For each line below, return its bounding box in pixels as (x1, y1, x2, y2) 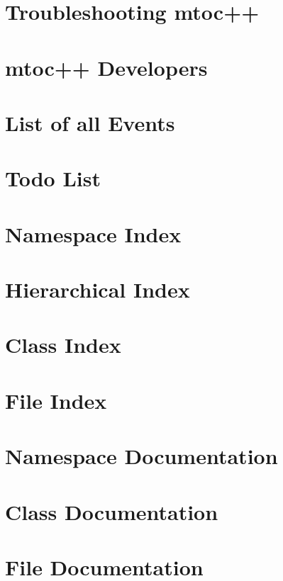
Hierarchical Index (5, 275, 190, 304)
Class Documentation (5, 497, 218, 526)
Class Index (5, 330, 121, 359)
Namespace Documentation (5, 441, 278, 470)
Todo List (5, 164, 101, 193)
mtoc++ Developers (5, 52, 208, 81)
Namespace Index (5, 219, 182, 248)
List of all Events (5, 108, 175, 137)
